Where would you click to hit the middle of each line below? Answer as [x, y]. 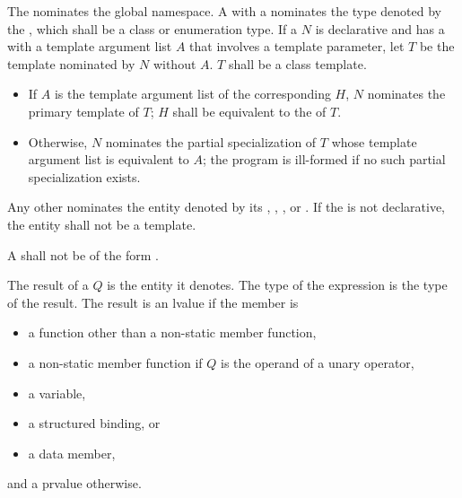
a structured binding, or [94, 423]
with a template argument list [90, 46]
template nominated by [71, 63]
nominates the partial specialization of [211, 141]
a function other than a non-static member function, [172, 332]
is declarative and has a [380, 28]
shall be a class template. [297, 63]
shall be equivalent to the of [249, 111]
